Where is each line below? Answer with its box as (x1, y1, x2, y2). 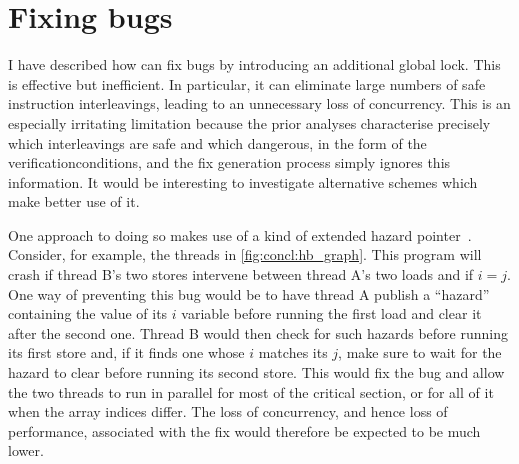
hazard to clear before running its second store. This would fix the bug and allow (8, 362, 505, 383)
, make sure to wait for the (338, 342, 502, 363)
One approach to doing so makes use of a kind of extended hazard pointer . (8, 224, 472, 245)
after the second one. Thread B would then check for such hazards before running (8, 322, 508, 343)
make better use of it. (8, 191, 140, 212)
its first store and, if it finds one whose (8, 342, 245, 363)
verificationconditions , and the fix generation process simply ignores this (8, 152, 451, 173)
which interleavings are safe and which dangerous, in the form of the (8, 132, 427, 153)
